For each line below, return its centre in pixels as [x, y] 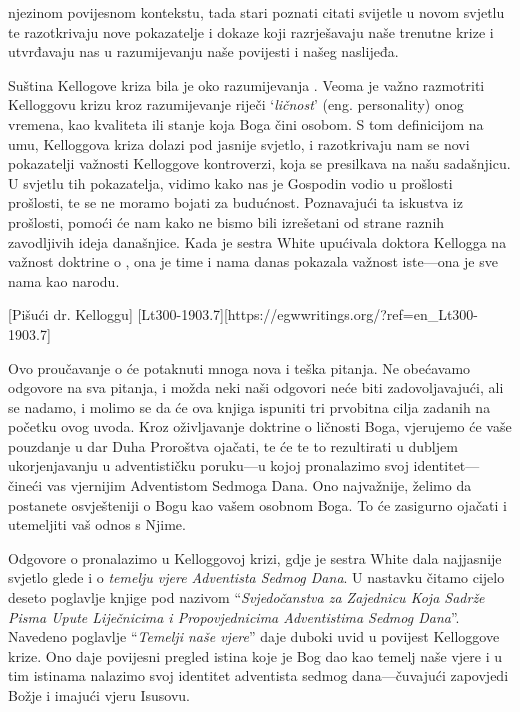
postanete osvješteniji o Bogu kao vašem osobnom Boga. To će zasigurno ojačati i [257, 504]
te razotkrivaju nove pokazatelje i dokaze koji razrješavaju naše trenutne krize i [251, 31]
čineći [25, 485]
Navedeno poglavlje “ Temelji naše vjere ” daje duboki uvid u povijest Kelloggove [254, 636]
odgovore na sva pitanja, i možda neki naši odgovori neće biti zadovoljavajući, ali [256, 387]
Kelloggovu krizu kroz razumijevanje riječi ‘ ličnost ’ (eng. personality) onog [236, 104]
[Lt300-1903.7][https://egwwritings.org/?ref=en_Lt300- [308, 314]
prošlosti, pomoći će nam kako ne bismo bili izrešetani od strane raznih [226, 221]
